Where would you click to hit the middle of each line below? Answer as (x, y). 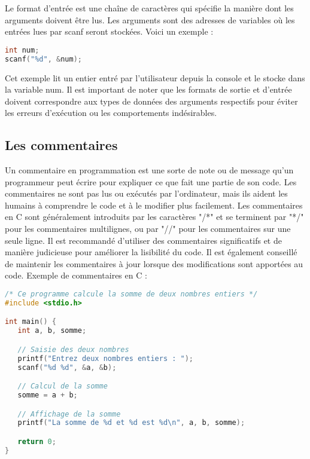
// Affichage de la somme (69, 414)
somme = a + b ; (48, 395)
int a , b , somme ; (52, 331)
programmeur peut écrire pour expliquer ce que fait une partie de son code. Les (151, 181)
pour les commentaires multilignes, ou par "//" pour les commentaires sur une (148, 229)
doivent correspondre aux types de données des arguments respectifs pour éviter (151, 101)
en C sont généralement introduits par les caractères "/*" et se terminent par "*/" (154, 217)
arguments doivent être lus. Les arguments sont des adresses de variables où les (150, 19)
